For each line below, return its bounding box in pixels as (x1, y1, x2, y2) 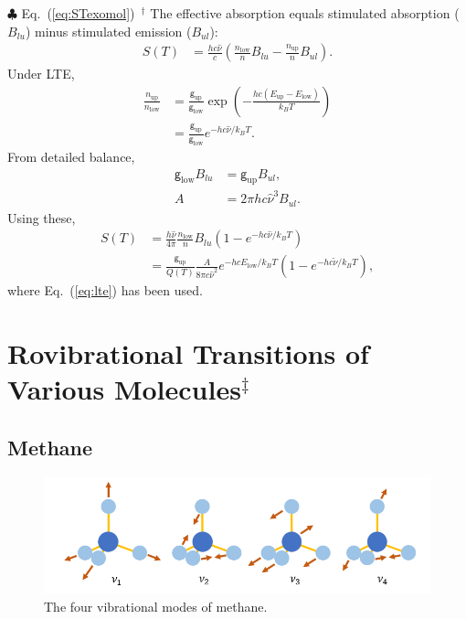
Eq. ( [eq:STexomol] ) (21, 4, 135, 22)
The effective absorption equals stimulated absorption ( (150, 4, 460, 22)
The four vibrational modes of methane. (44, 597, 268, 616)
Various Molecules (7, 370, 241, 408)
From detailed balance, (7, 147, 135, 165)
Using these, (7, 208, 76, 227)
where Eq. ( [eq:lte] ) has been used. (7, 281, 203, 300)
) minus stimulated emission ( (25, 21, 192, 40)
